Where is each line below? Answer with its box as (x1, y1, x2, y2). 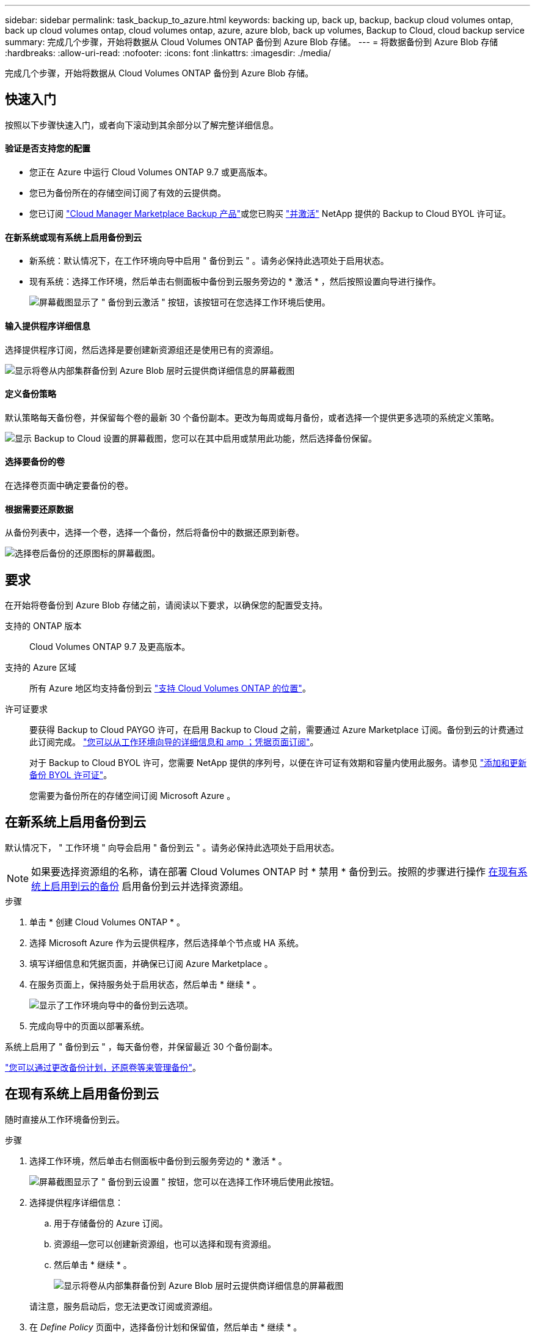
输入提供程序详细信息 (5, 320, 90, 331)
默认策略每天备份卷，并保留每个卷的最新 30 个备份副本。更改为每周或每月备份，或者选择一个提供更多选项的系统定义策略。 (5, 412, 500, 423)
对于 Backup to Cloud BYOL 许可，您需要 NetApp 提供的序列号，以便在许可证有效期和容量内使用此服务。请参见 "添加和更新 (29, 757, 527, 768)
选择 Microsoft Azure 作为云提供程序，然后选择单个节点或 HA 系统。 (29, 937, 304, 948)
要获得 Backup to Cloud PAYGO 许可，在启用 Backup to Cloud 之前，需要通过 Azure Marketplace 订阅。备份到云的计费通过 (29, 724, 524, 735)
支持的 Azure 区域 (5, 662, 76, 672)
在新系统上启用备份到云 (5, 814, 146, 830)
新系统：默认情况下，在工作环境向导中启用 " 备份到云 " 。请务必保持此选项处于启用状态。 (29, 255, 389, 266)
